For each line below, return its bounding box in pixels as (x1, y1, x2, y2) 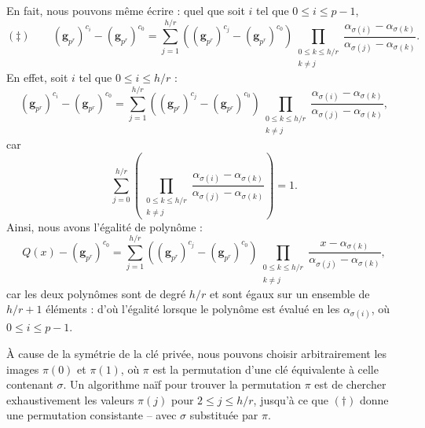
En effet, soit (6, 69, 68, 86)
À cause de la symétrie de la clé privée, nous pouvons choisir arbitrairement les (6, 345, 387, 362)
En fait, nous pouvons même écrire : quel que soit (6, 2, 245, 18)
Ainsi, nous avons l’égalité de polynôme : (6, 218, 203, 234)
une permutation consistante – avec (6, 407, 177, 423)
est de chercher (314, 376, 387, 393)
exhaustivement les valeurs (6, 391, 134, 408)
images (6, 360, 39, 377)
